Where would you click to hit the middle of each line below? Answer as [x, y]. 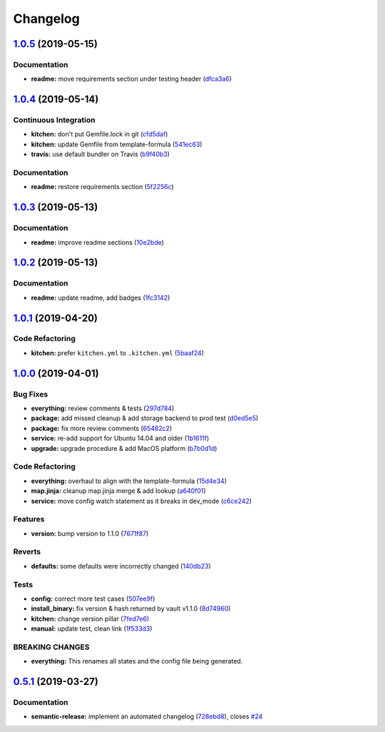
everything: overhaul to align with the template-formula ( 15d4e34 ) [129, 481]
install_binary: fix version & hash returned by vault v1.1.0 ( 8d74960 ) [131, 609]
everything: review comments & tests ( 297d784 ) [103, 408]
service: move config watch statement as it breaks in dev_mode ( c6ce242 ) [142, 501]
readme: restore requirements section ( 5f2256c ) [102, 187]
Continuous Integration [54, 120]
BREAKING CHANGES [51, 647]
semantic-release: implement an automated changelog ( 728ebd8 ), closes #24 [147, 716]
